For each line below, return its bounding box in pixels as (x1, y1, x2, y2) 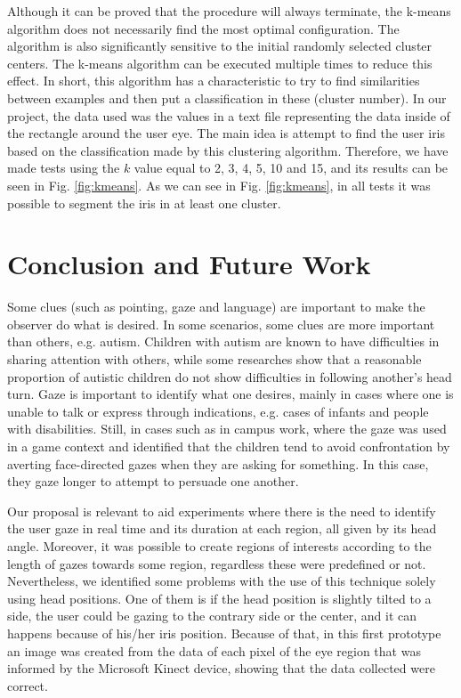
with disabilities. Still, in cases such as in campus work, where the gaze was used (7, 419, 447, 438)
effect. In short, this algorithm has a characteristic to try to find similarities (7, 71, 420, 90)
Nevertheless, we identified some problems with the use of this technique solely (7, 572, 436, 590)
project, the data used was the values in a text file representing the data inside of (7, 106, 450, 125)
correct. (7, 676, 48, 694)
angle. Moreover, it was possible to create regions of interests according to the (7, 536, 432, 555)
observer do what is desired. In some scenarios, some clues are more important (7, 314, 435, 333)
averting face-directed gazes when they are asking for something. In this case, (7, 454, 429, 473)
